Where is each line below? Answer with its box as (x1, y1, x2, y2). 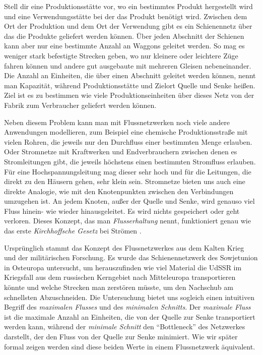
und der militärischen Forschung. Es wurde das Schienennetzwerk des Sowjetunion (4, 252, 258, 263)
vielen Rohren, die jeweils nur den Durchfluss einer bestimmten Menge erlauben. (4, 136, 252, 147)
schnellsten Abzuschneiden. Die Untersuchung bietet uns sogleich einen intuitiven (4, 291, 254, 302)
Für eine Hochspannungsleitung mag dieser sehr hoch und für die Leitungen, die (4, 166, 251, 176)
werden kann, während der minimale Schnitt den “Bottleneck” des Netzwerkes (4, 321, 245, 332)
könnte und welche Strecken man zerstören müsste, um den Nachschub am (4, 282, 233, 292)
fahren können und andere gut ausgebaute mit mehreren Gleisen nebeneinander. (4, 60, 251, 71)
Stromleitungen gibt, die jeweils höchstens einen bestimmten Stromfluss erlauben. (4, 156, 256, 166)
